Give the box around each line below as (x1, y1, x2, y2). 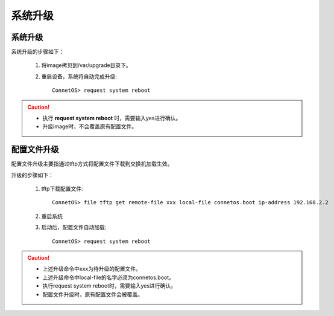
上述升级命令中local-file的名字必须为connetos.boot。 (42, 274, 175, 281)
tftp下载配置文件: (41, 185, 84, 193)
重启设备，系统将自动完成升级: (41, 73, 118, 80)
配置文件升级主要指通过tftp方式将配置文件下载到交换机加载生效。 (11, 160, 173, 167)
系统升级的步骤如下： (11, 48, 65, 56)
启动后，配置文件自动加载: (41, 224, 107, 231)
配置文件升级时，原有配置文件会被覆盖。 (42, 291, 143, 298)
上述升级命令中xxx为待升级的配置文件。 (42, 265, 141, 272)
